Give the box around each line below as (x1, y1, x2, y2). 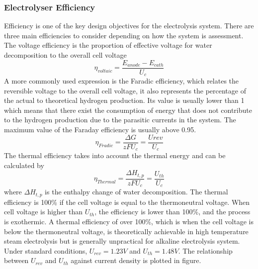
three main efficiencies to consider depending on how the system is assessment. (4, 30, 244, 40)
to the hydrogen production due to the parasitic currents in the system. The (4, 114, 236, 125)
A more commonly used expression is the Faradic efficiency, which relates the (4, 76, 239, 86)
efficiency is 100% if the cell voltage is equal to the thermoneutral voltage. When (4, 196, 250, 207)
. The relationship (178, 245, 233, 256)
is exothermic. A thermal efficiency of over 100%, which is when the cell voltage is (4, 216, 254, 226)
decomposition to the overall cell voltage (4, 50, 127, 60)
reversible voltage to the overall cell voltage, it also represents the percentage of (4, 85, 246, 95)
